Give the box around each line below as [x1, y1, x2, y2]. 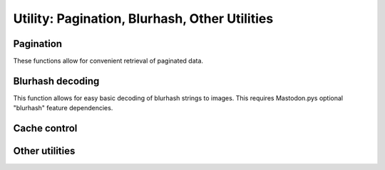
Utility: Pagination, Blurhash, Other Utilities [13, 11, 274, 26]
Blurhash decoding [13, 75, 100, 87]
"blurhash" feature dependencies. [13, 104, 113, 112]
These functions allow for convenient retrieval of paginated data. [13, 57, 203, 65]
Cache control [13, 122, 78, 134]
